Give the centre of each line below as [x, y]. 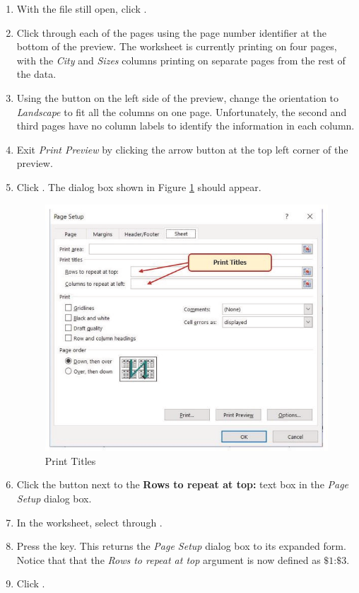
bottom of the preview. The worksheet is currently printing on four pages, [177, 46]
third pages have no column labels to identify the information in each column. [186, 126]
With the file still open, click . [82, 8]
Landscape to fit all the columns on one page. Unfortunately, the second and [182, 111]
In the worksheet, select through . [89, 522]
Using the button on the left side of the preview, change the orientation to [178, 97]
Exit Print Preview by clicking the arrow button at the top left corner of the [182, 149]
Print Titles [70, 460]
